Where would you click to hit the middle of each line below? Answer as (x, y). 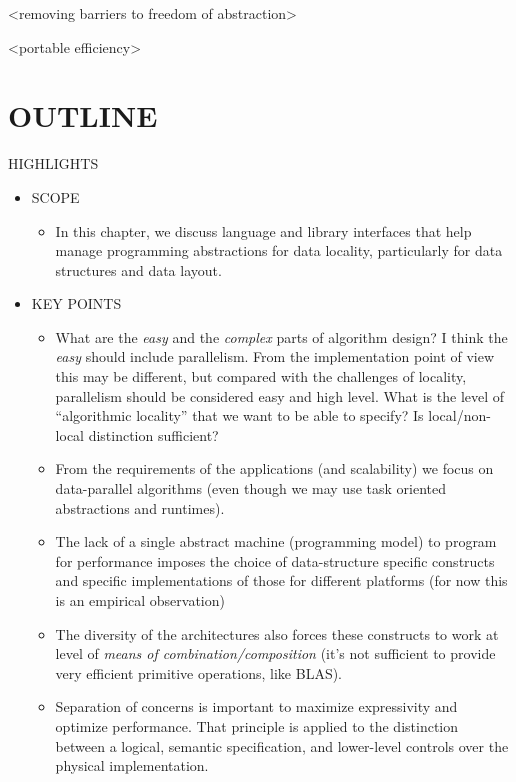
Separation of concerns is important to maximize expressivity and (256, 706)
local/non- (459, 415)
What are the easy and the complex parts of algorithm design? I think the (281, 336)
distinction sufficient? (153, 434)
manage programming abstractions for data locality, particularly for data (279, 250)
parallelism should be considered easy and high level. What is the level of (280, 395)
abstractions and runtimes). (140, 507)
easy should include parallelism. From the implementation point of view (275, 356)
